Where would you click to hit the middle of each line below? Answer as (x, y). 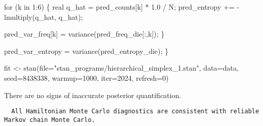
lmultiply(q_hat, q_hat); (43, 17)
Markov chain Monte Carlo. (50, 120)
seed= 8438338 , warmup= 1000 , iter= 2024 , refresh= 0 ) (86, 77)
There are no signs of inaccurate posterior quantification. (93, 95)
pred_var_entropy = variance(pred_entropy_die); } (86, 51)
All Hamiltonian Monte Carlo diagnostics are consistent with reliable (135, 112)
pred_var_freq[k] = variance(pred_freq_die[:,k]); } (84, 34)
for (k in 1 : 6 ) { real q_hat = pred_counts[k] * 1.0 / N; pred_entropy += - (122, 7)
